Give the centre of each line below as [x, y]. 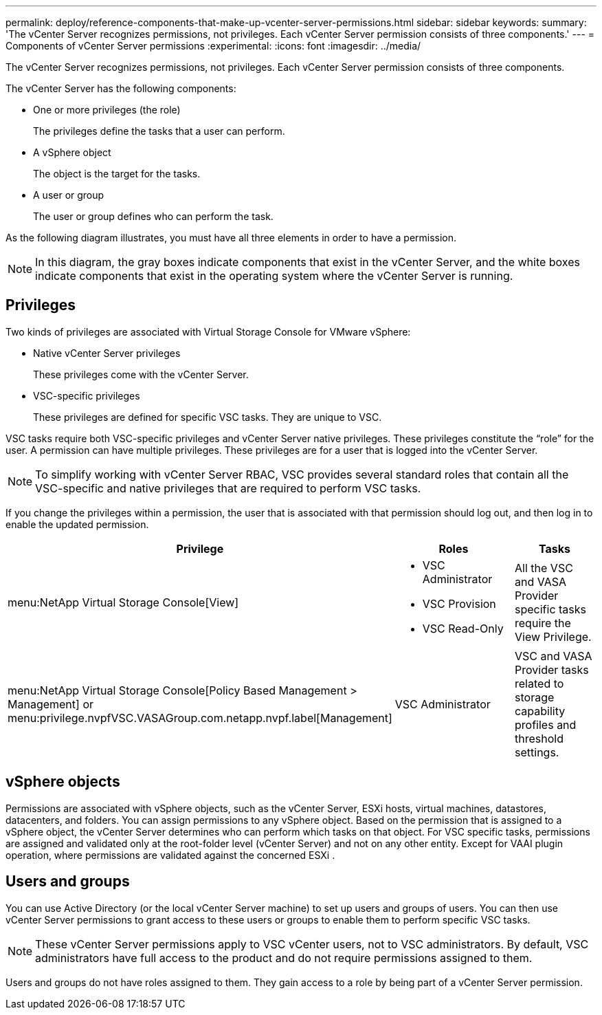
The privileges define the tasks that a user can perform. [159, 131]
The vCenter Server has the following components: [121, 88]
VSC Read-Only [463, 628]
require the [543, 623]
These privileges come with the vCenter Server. [141, 374]
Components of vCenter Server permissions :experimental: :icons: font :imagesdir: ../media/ [213, 46]
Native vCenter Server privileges [107, 353]
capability [540, 711]
